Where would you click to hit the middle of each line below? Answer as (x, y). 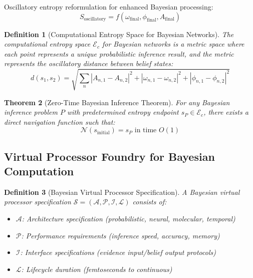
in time (146, 130)
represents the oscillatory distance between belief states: (89, 63)
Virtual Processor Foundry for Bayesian (109, 156)
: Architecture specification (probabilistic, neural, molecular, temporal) (129, 219)
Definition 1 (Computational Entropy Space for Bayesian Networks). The (119, 34)
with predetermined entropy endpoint (123, 112)
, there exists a (226, 112)
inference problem (31, 112)
